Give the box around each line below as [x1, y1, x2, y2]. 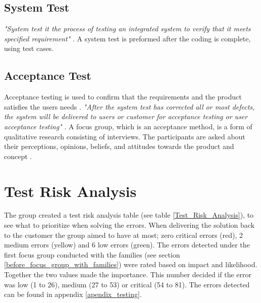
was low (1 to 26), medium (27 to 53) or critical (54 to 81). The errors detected [4, 279, 250, 289]
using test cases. [4, 43, 54, 54]
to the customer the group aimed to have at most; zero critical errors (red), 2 [4, 229, 243, 240]
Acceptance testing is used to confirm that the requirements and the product [4, 91, 242, 102]
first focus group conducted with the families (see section [4, 249, 180, 260]
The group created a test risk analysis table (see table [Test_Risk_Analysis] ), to [4, 210, 254, 220]
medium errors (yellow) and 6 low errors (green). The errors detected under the [4, 239, 250, 250]
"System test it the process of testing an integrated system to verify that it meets [4, 23, 251, 34]
